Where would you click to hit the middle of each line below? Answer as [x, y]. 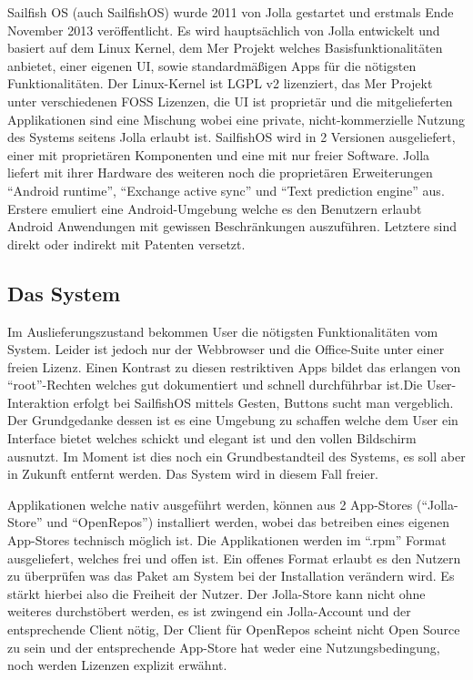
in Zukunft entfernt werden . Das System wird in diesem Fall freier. [193, 474]
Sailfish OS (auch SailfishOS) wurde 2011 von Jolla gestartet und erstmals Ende [231, 12]
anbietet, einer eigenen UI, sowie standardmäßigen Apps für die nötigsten [212, 65]
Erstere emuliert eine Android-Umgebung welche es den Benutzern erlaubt [215, 208]
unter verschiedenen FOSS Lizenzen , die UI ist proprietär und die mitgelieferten [230, 101]
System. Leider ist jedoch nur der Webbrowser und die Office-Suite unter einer [226, 349]
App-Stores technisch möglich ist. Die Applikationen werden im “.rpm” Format [227, 540]
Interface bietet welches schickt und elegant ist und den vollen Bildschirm [212, 438]
